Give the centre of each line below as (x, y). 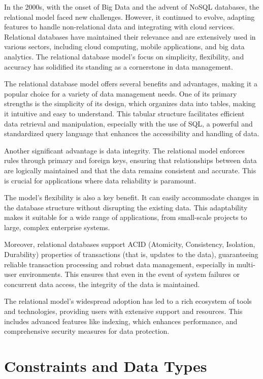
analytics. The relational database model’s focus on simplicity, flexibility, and (124, 56)
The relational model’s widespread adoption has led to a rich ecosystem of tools (128, 301)
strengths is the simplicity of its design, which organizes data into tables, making (130, 103)
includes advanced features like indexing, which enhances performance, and (121, 321)
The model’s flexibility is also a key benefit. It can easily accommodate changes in (131, 197)
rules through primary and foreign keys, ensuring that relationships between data (130, 160)
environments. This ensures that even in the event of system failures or (129, 274)
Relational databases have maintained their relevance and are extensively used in (130, 36)
